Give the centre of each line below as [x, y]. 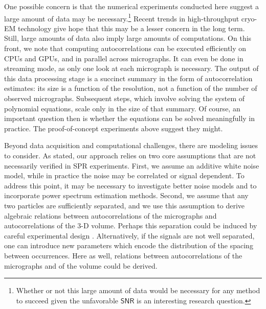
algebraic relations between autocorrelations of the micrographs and [110, 215]
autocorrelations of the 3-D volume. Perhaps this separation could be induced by [131, 225]
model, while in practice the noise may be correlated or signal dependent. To [124, 175]
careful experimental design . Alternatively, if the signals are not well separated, [129, 235]
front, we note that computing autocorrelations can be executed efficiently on [125, 48]
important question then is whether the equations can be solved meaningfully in [130, 118]
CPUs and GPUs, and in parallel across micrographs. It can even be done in [124, 58]
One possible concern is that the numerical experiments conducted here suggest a [131, 6]
